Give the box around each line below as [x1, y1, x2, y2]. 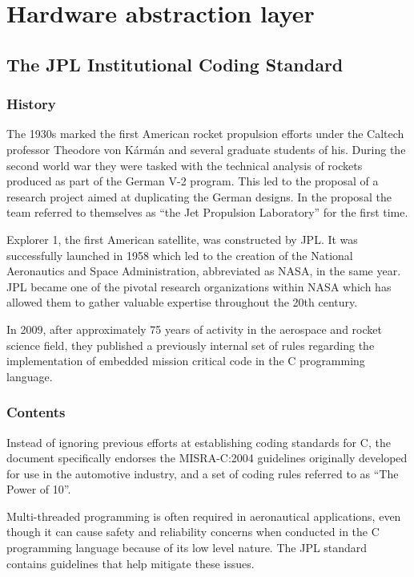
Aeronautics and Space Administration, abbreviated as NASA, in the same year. [6, 262, 401, 279]
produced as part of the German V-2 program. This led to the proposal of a [6, 173, 379, 189]
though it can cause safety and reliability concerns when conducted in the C [6, 523, 380, 540]
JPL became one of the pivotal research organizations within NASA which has [6, 278, 392, 295]
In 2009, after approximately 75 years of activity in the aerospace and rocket [6, 320, 382, 337]
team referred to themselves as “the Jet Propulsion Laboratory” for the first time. [6, 204, 408, 221]
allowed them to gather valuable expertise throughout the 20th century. [6, 294, 358, 311]
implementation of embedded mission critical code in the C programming [6, 352, 365, 369]
